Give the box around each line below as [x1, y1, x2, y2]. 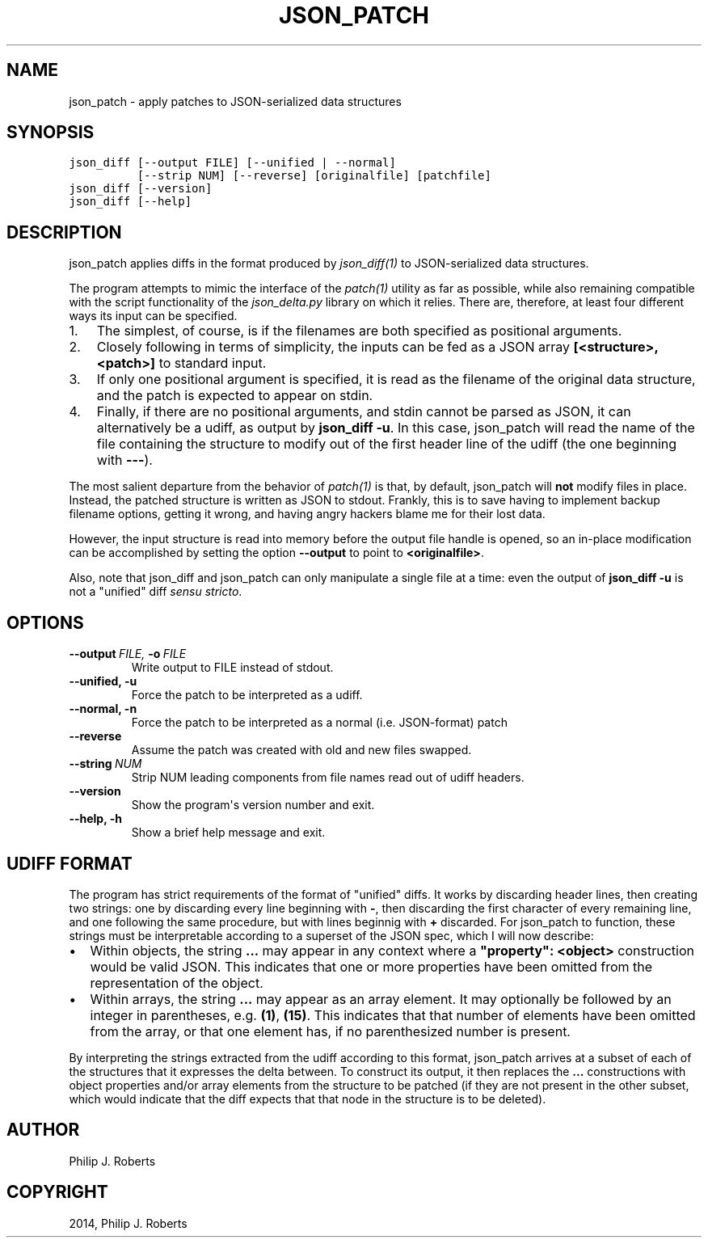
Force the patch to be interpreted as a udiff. [131, 688, 363, 702]
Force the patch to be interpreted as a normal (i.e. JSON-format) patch [131, 715, 508, 730]
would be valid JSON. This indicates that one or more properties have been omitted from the [90, 958, 653, 975]
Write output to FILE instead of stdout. [131, 660, 334, 675]
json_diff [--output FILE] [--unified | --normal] [69, 156, 396, 170]
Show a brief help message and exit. [131, 825, 326, 840]
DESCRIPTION [6, 221, 122, 242]
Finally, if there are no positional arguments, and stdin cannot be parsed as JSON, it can [96, 403, 631, 420]
